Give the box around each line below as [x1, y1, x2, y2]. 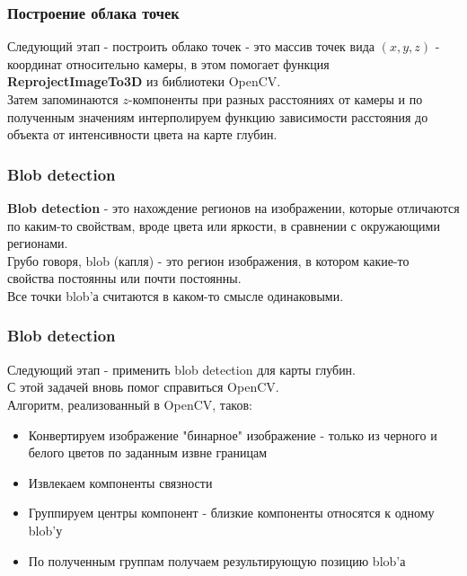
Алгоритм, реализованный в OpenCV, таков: [7, 394, 252, 413]
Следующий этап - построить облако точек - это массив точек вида [7, 37, 375, 56]
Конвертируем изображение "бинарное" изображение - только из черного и [28, 425, 437, 444]
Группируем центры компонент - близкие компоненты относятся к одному [28, 503, 435, 522]
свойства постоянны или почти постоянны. [7, 269, 242, 288]
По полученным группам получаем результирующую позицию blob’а [28, 551, 406, 570]
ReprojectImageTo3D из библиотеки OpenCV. [7, 72, 281, 91]
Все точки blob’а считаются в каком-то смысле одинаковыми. [7, 286, 344, 305]
